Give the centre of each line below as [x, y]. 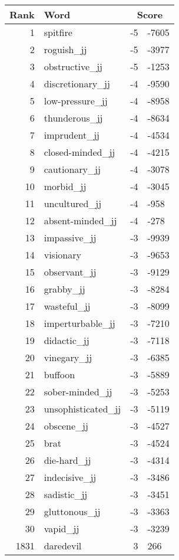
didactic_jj [67, 340]
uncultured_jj [73, 203]
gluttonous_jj [72, 511]
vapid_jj [62, 528]
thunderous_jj [73, 118]
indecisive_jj [70, 477]
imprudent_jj [72, 135]
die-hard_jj [67, 460]
